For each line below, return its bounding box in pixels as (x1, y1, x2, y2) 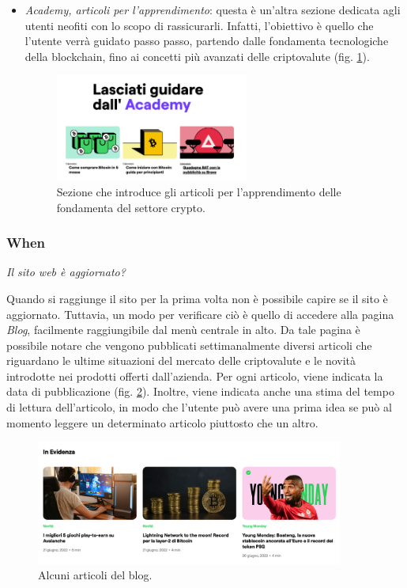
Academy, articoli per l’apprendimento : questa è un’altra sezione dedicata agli (24, 2, 401, 17)
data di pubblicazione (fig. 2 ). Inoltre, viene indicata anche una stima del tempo (6, 383, 394, 400)
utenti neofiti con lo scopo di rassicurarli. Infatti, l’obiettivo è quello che (24, 17, 374, 33)
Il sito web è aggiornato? (6, 264, 126, 280)
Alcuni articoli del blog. (38, 567, 153, 583)
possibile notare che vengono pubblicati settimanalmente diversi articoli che (6, 336, 372, 353)
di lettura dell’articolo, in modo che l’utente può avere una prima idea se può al (6, 399, 392, 415)
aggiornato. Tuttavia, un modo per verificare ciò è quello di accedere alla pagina (6, 305, 394, 322)
